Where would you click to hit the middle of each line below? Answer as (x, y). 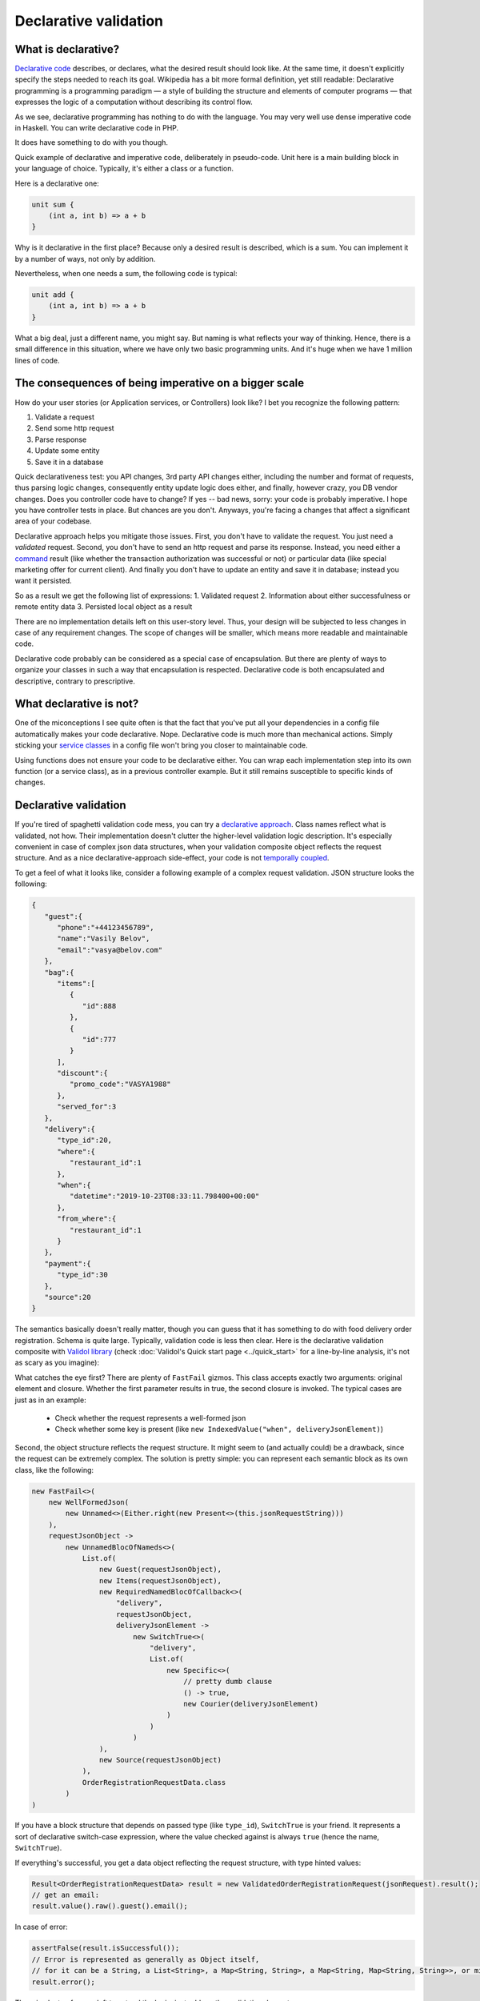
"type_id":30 (82, 1275)
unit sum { (53, 205)
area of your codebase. (53, 521)
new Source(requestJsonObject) (160, 1760)
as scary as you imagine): (57, 1363)
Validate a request (65, 417)
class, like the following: (54, 1470)
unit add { (53, 295)
